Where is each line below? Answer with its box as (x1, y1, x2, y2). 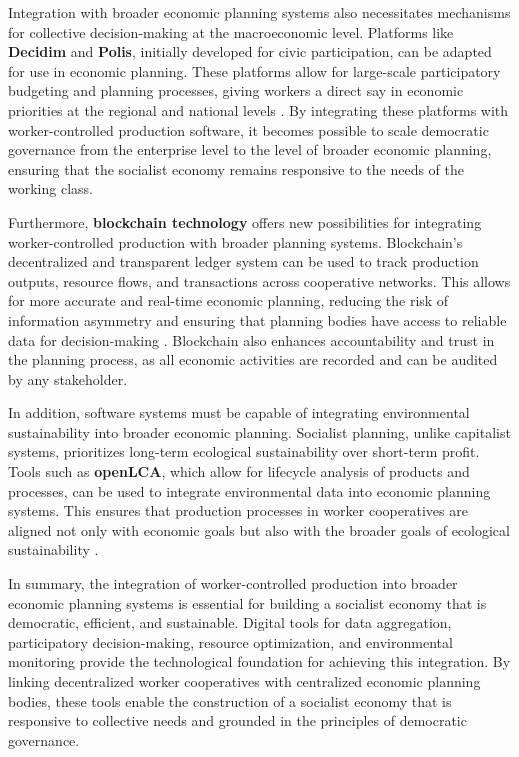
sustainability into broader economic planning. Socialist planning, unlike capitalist (8, 421, 511, 442)
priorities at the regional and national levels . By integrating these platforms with (8, 99, 509, 120)
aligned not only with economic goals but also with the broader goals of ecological (8, 519, 510, 540)
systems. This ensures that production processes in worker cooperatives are (8, 500, 468, 521)
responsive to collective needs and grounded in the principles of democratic (8, 710, 467, 731)
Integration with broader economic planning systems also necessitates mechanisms (8, 2, 511, 22)
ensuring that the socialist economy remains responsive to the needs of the (8, 158, 465, 179)
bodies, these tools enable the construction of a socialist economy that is (8, 690, 452, 711)
